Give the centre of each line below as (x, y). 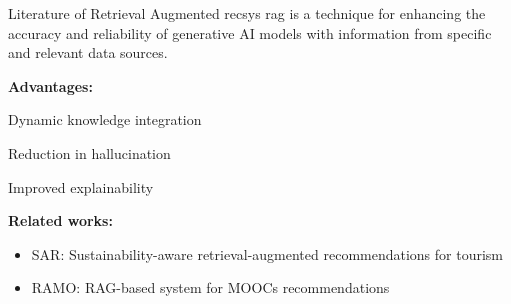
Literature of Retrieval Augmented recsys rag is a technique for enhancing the (247, 13)
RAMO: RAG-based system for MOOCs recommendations (210, 287)
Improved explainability (81, 186)
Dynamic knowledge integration (105, 119)
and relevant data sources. (88, 52)
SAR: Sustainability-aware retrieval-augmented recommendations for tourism (267, 253)
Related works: (60, 220)
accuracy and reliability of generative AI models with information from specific (250, 32)
